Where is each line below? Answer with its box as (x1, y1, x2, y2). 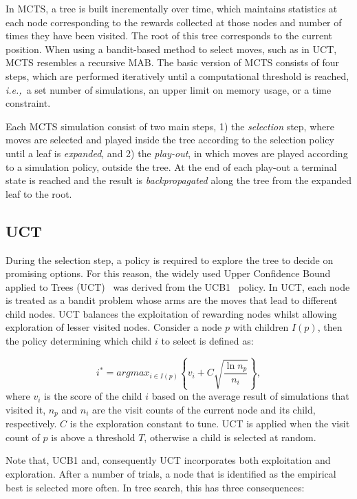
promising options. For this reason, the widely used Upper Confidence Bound (6, 266, 331, 281)
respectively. (6, 416, 57, 431)
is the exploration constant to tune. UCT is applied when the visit (69, 416, 350, 431)
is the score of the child (44, 389, 142, 403)
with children (232, 320, 289, 334)
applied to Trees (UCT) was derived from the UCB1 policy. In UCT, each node (6, 279, 350, 294)
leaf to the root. (6, 186, 72, 201)
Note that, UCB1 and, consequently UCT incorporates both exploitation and (6, 453, 331, 467)
